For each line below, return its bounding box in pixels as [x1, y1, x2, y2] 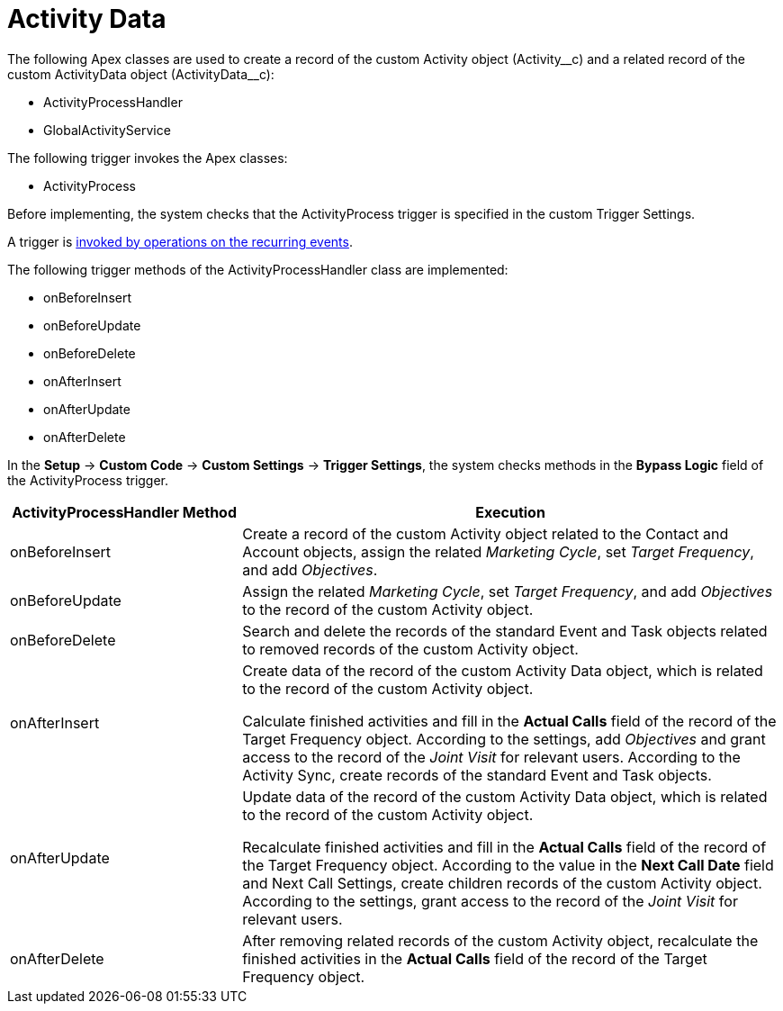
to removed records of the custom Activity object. [242, 639, 579, 658]
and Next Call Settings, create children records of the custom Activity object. [242, 873, 762, 892]
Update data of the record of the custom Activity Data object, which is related [242, 787, 768, 806]
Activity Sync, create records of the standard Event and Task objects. [242, 765, 712, 784]
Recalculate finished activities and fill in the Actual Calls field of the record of [242, 837, 767, 856]
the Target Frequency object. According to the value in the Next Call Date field [242, 855, 774, 874]
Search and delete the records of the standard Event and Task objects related [242, 621, 768, 640]
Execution [475, 502, 545, 521]
